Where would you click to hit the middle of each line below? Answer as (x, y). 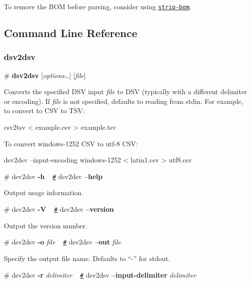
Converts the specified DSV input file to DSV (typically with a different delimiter (125, 91)
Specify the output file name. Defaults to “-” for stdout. (87, 258)
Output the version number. (46, 225)
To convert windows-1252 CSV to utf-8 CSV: (71, 143)
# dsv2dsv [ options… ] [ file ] (45, 75)
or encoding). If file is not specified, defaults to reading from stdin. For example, (124, 101)
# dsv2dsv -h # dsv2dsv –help (53, 176)
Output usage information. (44, 192)
